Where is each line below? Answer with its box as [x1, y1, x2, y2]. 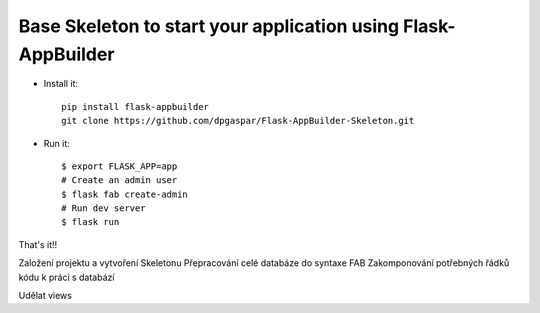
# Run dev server [61, 203, 146, 214]
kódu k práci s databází [18, 271, 115, 283]
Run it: [43, 137, 70, 149]
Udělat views [18, 290, 72, 302]
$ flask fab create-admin [61, 188, 189, 200]
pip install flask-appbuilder [61, 101, 210, 112]
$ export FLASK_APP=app [61, 160, 178, 172]
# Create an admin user [61, 175, 178, 186]
